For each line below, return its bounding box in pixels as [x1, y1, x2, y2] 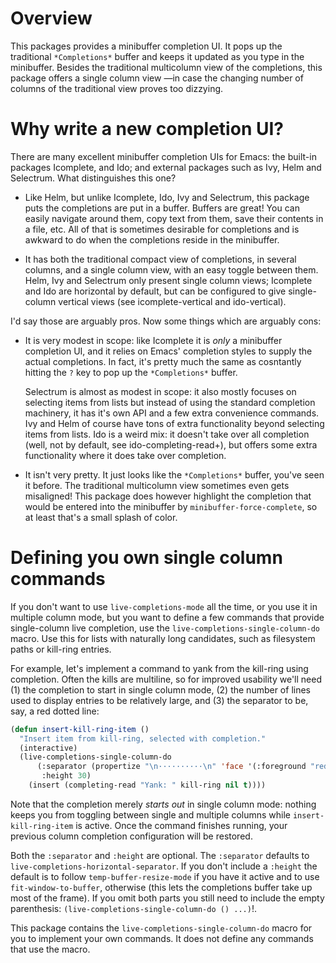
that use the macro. [10, 943, 91, 955]
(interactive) [19, 743, 78, 753]
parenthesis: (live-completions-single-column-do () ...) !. [10, 902, 257, 914]
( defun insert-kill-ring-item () [10, 724, 150, 734]
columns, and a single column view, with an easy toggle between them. [24, 263, 319, 276]
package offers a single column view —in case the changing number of [10, 72, 304, 84]
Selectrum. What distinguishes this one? [10, 172, 177, 184]
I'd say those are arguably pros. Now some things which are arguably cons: [10, 315, 322, 327]
